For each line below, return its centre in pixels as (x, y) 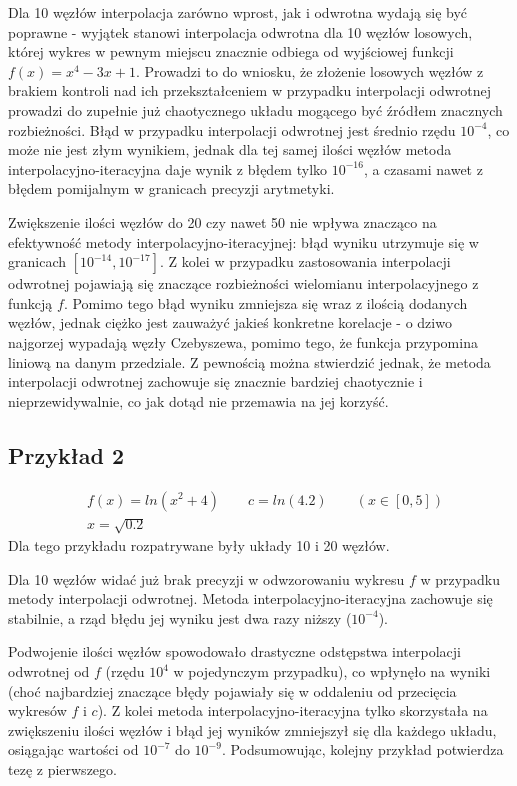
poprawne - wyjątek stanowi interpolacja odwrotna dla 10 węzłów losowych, (240, 31)
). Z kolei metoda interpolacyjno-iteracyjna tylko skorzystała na (292, 710)
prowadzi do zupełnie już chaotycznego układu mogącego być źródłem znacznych (255, 109)
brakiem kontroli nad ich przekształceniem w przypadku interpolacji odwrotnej (249, 90)
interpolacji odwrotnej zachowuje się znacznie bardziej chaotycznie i (215, 381)
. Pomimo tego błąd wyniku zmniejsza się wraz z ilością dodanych (265, 302)
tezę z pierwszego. (62, 769)
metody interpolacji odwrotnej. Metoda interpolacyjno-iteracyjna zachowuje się (250, 598)
